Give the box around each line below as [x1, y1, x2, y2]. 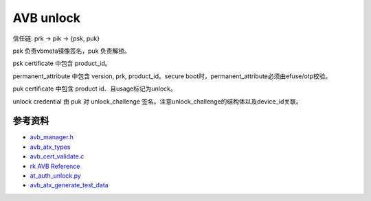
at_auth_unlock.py [30, 172, 82, 180]
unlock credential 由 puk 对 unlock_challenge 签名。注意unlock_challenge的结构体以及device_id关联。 [12, 97, 302, 106]
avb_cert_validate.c [30, 152, 85, 161]
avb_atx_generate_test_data [30, 181, 109, 189]
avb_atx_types [30, 143, 71, 151]
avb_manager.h [30, 133, 74, 141]
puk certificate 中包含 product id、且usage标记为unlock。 [12, 84, 177, 93]
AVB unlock [12, 10, 81, 25]
